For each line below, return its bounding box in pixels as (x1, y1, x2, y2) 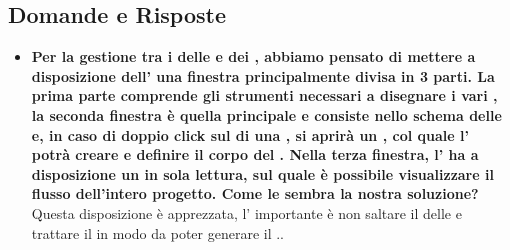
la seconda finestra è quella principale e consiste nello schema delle (31, 104, 502, 125)
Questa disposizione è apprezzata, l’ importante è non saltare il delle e (31, 202, 462, 223)
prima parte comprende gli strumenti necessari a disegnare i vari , (31, 85, 498, 106)
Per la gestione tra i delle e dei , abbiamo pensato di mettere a (31, 46, 476, 67)
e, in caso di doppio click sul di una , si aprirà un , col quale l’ (31, 124, 469, 145)
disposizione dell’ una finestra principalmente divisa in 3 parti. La (31, 65, 495, 86)
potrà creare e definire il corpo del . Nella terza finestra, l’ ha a (31, 144, 479, 165)
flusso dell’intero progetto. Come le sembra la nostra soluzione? (31, 183, 479, 204)
